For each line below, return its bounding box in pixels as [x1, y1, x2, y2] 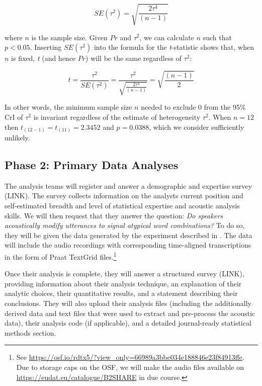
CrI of [5, 111, 23, 122]
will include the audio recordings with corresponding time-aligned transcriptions [5, 240, 251, 250]
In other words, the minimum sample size [5, 102, 132, 112]
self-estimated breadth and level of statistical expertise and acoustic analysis [5, 200, 240, 211]
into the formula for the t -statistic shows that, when [94, 42, 254, 52]
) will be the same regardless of [85, 53, 182, 63]
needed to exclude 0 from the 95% [141, 102, 246, 112]
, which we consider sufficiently [149, 121, 244, 132]
